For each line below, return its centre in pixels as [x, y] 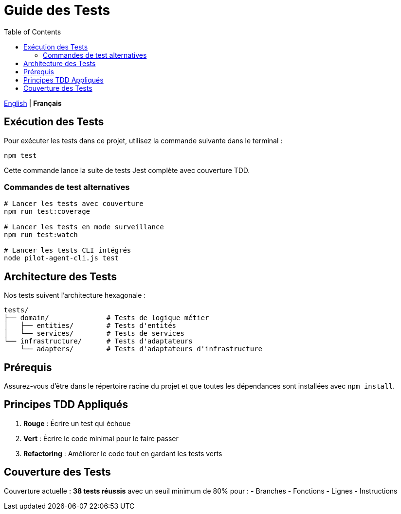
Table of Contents [33, 32]
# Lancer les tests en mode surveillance [84, 227]
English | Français [33, 103]
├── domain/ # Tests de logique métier [107, 318]
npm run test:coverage [47, 212]
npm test [20, 155]
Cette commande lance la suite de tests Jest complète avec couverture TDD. [127, 170]
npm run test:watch [41, 235]
